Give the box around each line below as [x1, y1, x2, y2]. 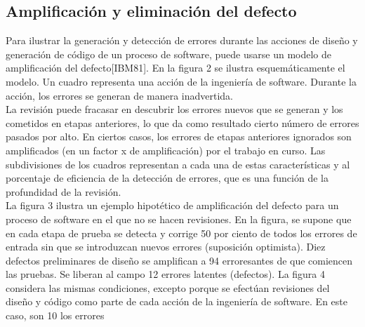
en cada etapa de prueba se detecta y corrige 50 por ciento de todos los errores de [6, 225, 357, 240]
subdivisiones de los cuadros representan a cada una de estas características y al [6, 156, 350, 171]
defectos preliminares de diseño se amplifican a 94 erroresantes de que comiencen [6, 253, 353, 267]
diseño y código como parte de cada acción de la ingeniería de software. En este [6, 294, 347, 309]
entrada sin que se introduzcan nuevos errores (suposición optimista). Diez [6, 239, 326, 254]
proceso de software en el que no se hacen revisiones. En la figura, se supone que [6, 211, 352, 226]
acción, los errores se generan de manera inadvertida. [6, 88, 234, 102]
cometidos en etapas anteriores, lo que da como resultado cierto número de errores [6, 115, 359, 130]
